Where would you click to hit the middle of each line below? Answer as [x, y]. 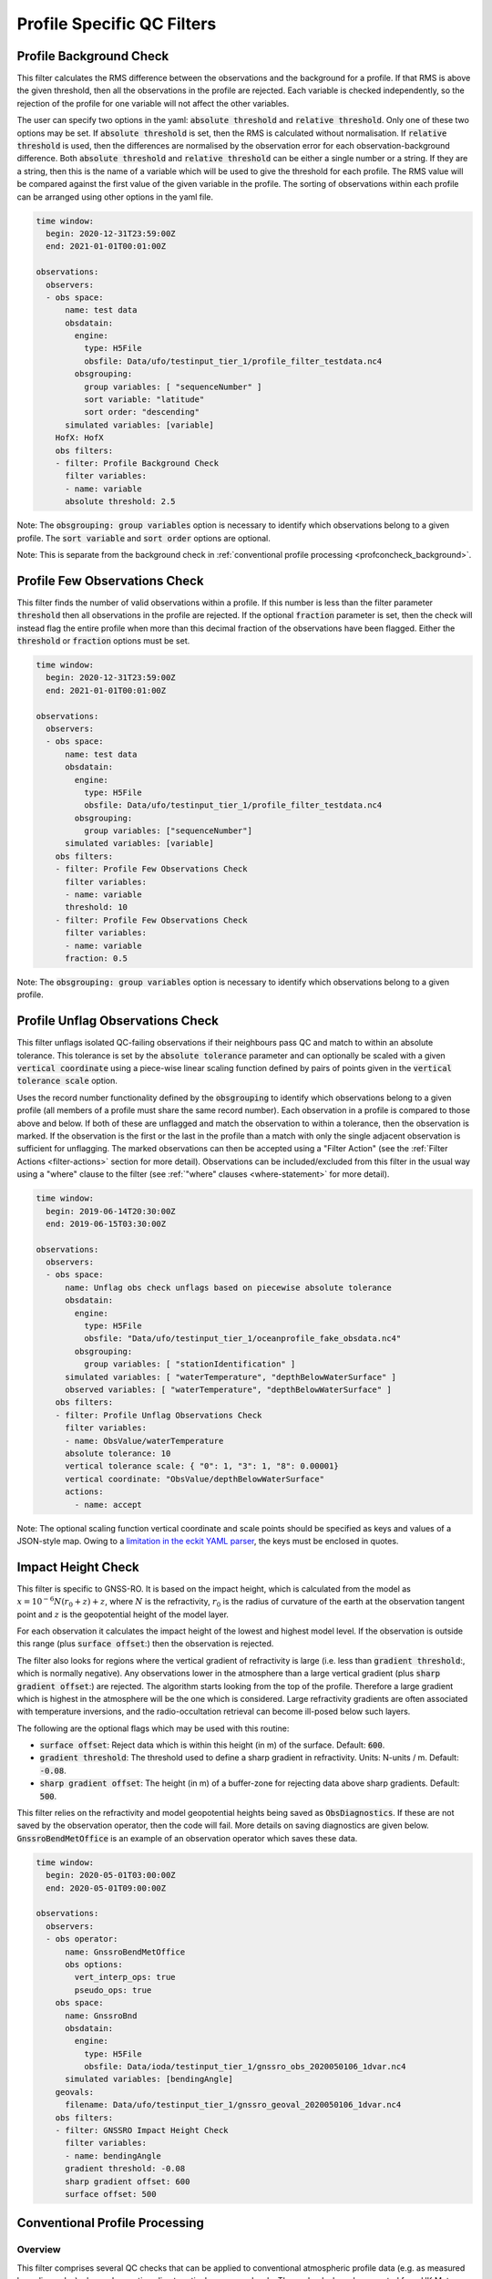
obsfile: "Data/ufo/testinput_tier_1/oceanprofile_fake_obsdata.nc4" [242, 1339]
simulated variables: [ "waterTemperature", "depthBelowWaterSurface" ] [231, 1377]
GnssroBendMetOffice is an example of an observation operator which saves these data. [187, 1838]
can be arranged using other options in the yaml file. [115, 197]
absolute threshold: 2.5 [121, 502]
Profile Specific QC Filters [117, 24]
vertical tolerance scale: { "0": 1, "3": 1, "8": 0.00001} [202, 1466]
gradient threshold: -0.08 [125, 2169]
